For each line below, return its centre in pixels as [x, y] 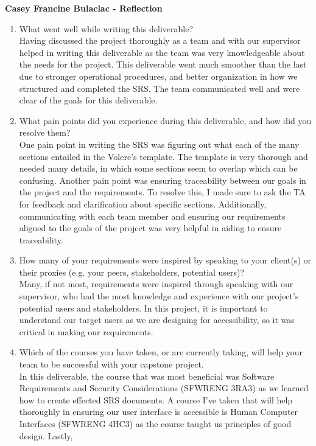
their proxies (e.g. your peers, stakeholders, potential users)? [132, 272]
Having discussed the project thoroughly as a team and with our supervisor [160, 40]
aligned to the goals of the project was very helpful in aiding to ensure [150, 228]
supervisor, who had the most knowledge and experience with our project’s [159, 296]
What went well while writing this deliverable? [106, 28]
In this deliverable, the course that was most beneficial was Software [147, 376]
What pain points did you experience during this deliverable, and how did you [165, 120]
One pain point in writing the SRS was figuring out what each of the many [159, 144]
